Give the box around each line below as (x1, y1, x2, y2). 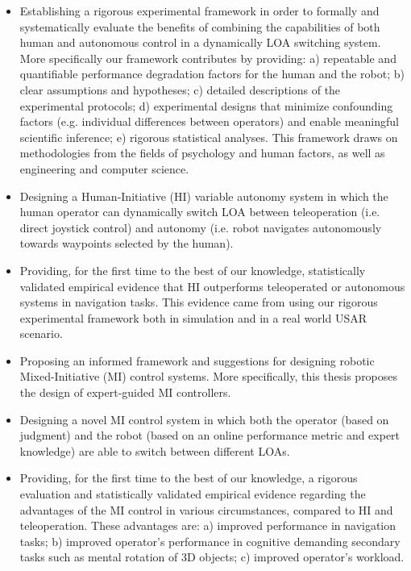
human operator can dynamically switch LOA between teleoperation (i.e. (19, 203, 380, 220)
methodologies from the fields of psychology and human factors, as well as (19, 144, 385, 161)
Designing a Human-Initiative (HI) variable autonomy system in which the (19, 187, 388, 204)
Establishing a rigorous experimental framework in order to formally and (19, 2, 380, 19)
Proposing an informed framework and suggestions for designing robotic (19, 352, 375, 369)
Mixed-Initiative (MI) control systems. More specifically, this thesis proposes (19, 368, 398, 385)
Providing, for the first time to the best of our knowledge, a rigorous (19, 469, 358, 486)
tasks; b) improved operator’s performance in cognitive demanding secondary (19, 532, 401, 549)
